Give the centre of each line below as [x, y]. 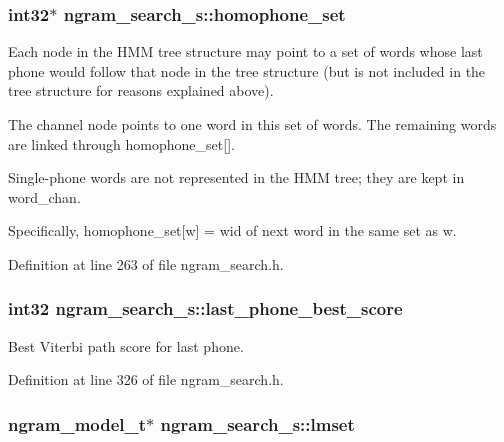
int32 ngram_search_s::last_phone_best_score [205, 308]
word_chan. [44, 196]
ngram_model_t [77, 423]
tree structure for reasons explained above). [141, 90]
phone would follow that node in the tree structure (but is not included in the [247, 70]
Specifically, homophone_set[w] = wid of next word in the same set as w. [232, 230]
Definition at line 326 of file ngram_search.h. [146, 379]
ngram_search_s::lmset [257, 423]
